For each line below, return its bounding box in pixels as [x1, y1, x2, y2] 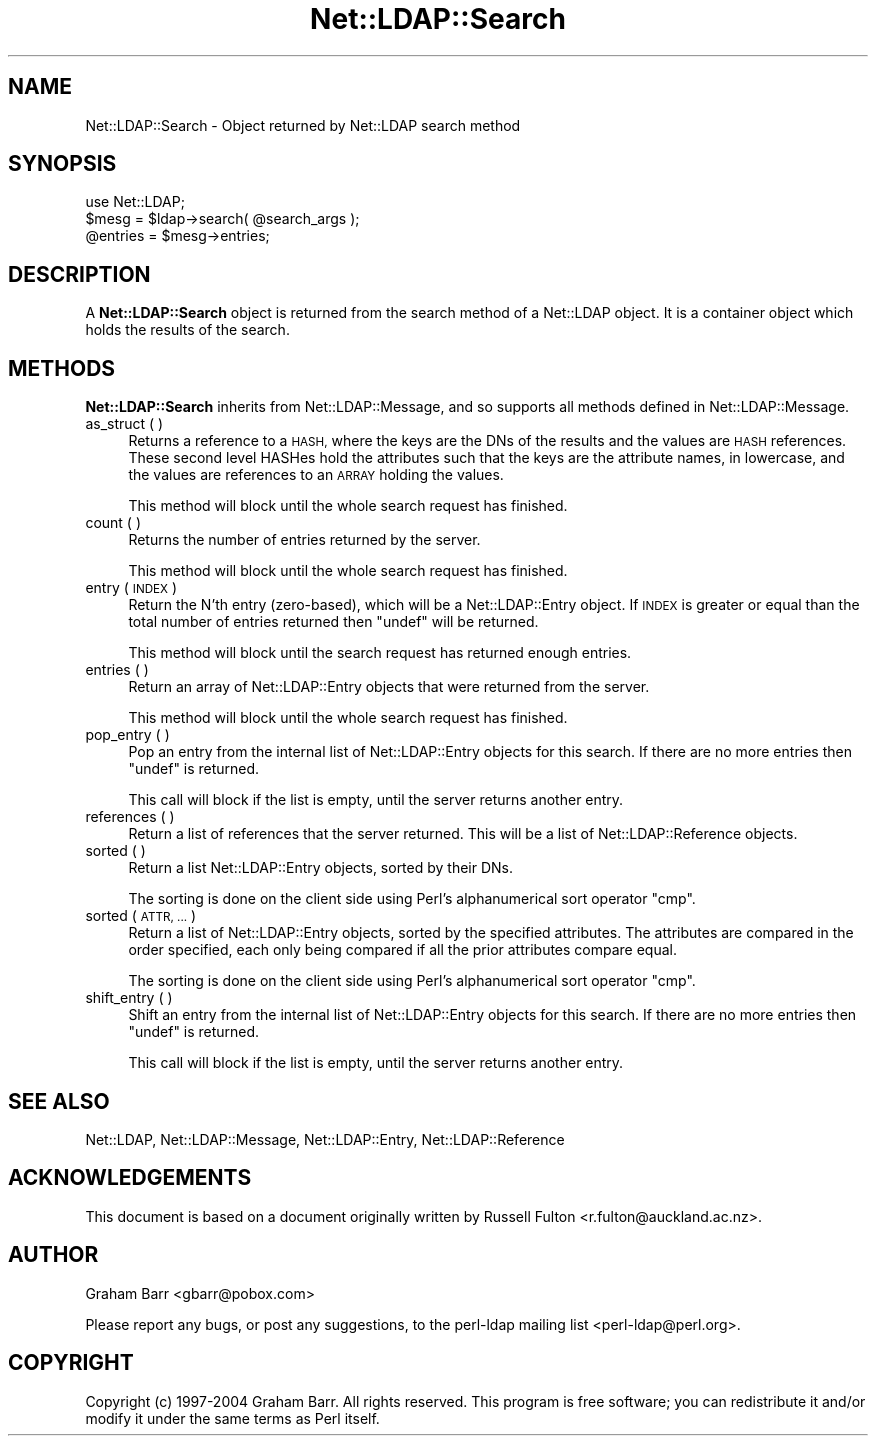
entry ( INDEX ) [85, 579, 178, 597]
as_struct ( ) [85, 415, 164, 433]
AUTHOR [8, 1242, 99, 1268]
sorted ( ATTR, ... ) [85, 907, 197, 925]
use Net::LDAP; [85, 193, 185, 211]
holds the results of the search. [85, 321, 290, 339]
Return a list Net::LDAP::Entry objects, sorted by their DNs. [128, 859, 514, 877]
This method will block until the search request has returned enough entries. [128, 644, 632, 662]
